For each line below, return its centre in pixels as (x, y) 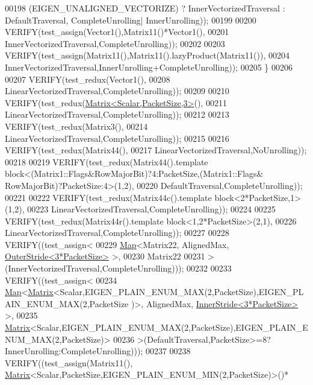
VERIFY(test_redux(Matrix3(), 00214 (76, 126)
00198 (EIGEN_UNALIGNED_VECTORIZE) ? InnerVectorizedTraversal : (145, 8)
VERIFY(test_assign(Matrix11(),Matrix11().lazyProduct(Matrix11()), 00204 (147, 55)
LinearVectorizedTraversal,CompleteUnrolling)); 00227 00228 (117, 233)
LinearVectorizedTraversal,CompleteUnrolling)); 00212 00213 (117, 114)
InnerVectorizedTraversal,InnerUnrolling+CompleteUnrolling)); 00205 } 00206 (149, 67)
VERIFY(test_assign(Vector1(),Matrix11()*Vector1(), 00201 (117, 32)
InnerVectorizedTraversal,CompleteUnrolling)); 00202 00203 (115, 43)
